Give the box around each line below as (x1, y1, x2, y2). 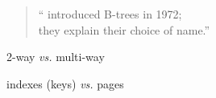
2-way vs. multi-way (6, 48, 105, 65)
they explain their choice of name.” (38, 21, 210, 38)
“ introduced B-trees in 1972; (38, 6, 182, 22)
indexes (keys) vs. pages (6, 75, 124, 92)
